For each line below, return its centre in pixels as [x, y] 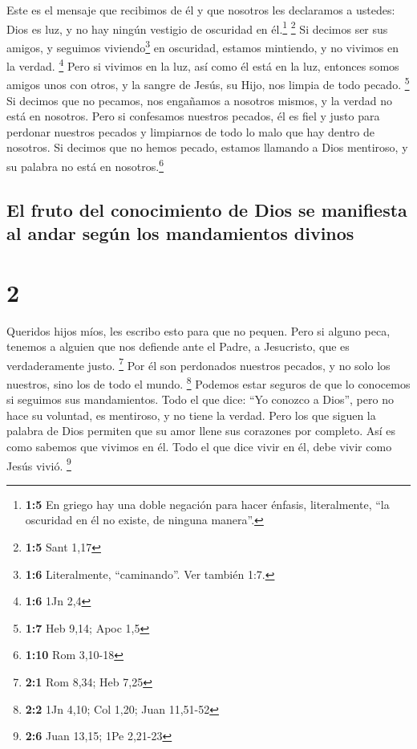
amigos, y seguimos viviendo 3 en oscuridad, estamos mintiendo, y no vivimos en [203, 46]
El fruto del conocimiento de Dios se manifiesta [207, 209]
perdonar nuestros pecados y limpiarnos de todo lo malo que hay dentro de [191, 131]
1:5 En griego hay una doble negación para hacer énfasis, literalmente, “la [207, 504]
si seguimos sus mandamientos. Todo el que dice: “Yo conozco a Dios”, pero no [200, 399]
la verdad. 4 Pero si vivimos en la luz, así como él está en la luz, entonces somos [203, 65]
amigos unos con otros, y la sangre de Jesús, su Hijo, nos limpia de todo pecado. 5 [208, 83]
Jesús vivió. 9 [39, 464]
